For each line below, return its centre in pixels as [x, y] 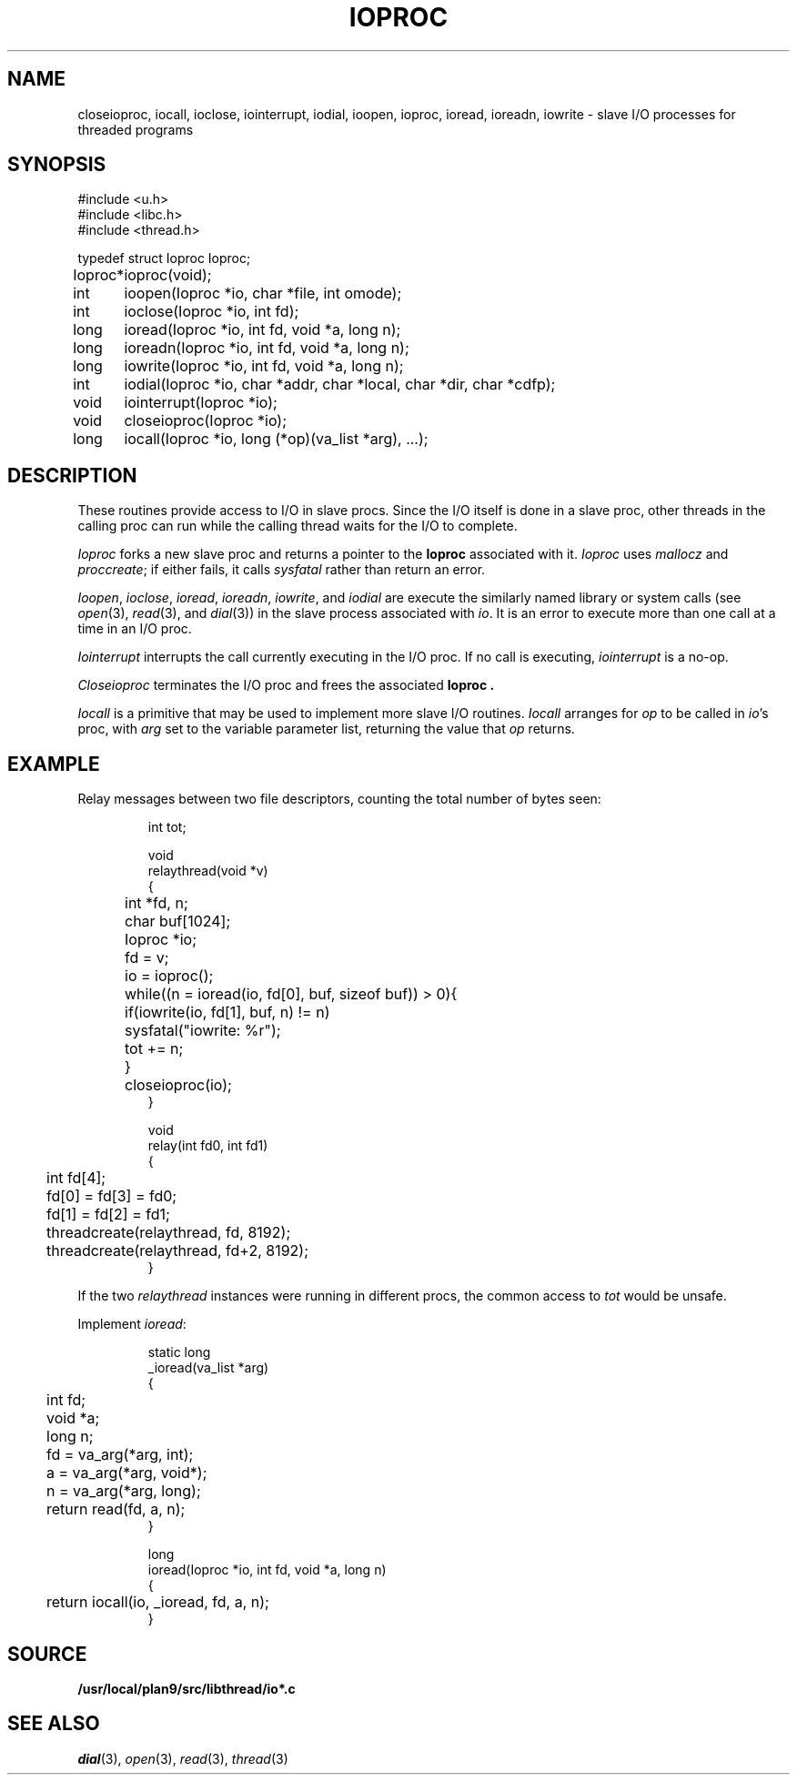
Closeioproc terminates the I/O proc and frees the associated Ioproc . [286, 685]
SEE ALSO [54, 1724]
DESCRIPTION [72, 475]
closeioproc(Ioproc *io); [206, 421]
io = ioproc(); [169, 976]
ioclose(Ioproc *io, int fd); [212, 312]
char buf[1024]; [178, 921]
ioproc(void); [168, 275]
